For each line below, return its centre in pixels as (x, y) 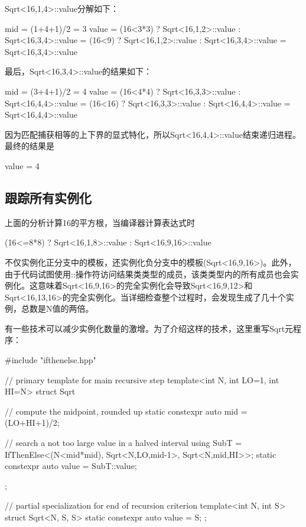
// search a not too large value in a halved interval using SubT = (123, 443)
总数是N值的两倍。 (57, 308)
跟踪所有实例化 (48, 197)
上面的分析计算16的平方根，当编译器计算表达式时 (100, 222)
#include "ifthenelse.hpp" (51, 360)
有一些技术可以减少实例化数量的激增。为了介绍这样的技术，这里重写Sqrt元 (149, 328)
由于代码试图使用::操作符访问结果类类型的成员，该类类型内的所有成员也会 (148, 274)
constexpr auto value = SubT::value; (71, 466)
